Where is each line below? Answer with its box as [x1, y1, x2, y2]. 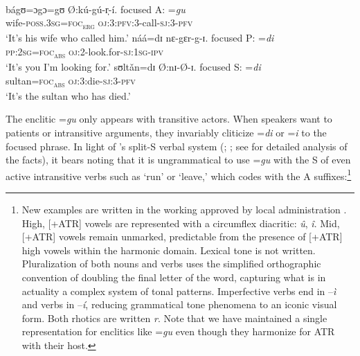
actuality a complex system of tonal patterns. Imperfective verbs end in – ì [21, 283, 336, 298]
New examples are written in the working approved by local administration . [21, 202, 347, 216]
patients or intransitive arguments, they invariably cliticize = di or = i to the [6, 125, 327, 139]
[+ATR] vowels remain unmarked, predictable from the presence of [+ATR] [21, 229, 343, 244]
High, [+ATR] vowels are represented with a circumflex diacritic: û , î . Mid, [21, 215, 340, 230]
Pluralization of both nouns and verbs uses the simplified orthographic [21, 256, 321, 271]
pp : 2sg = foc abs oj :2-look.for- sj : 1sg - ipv [6, 44, 164, 60]
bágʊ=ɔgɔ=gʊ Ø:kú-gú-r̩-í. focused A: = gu [6, 1, 186, 16]
